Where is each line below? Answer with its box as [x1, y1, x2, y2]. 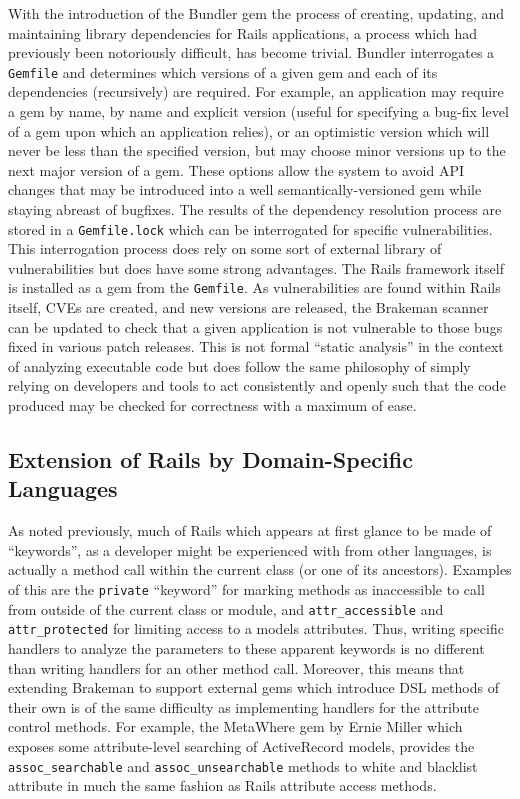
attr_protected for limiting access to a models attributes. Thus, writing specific [8, 618, 504, 639]
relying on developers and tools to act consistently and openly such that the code [8, 375, 506, 396]
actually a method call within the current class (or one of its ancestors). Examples [8, 559, 512, 580]
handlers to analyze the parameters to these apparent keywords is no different [8, 638, 485, 658]
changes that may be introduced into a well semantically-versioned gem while [8, 179, 482, 200]
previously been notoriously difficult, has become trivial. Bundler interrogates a [8, 42, 495, 63]
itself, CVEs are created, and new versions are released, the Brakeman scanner [8, 297, 489, 318]
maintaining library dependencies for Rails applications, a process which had [8, 22, 477, 43]
